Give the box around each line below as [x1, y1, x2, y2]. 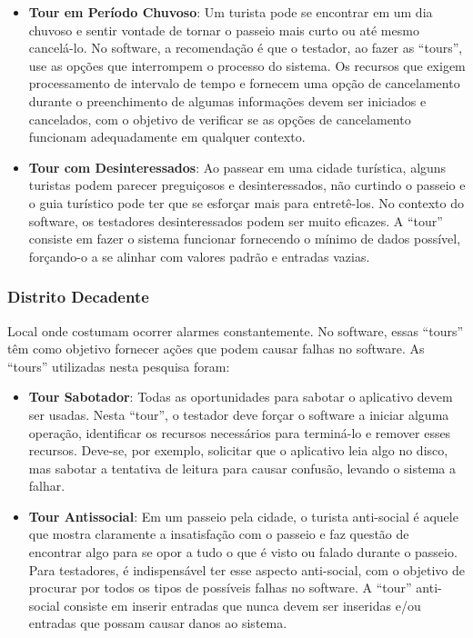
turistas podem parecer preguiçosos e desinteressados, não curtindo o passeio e [28, 175, 466, 194]
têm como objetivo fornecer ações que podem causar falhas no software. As [7, 339, 425, 358]
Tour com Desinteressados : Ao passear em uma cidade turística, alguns [28, 157, 447, 176]
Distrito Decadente [7, 285, 149, 308]
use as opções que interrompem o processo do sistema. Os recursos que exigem [28, 55, 466, 75]
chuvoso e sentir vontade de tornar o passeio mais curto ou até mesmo [28, 20, 419, 39]
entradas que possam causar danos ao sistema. [28, 613, 287, 633]
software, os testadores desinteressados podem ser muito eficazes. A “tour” [28, 211, 443, 230]
